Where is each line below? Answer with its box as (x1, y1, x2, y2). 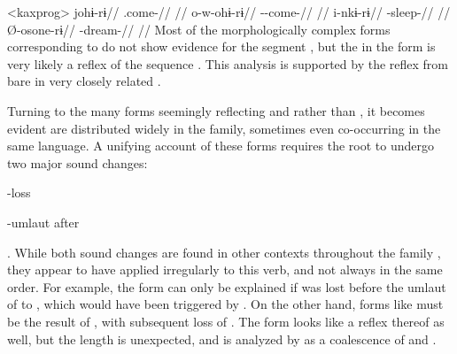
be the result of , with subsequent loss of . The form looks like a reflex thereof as (7, 312, 445, 330)
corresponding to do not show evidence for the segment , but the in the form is (7, 37, 436, 56)
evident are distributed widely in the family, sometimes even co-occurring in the (7, 119, 441, 137)
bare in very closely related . (7, 72, 161, 90)
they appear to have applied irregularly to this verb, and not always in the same (7, 260, 443, 279)
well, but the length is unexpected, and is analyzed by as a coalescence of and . (7, 329, 437, 348)
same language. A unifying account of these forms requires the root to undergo (7, 136, 434, 155)
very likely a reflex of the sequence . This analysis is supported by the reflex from (7, 54, 449, 73)
